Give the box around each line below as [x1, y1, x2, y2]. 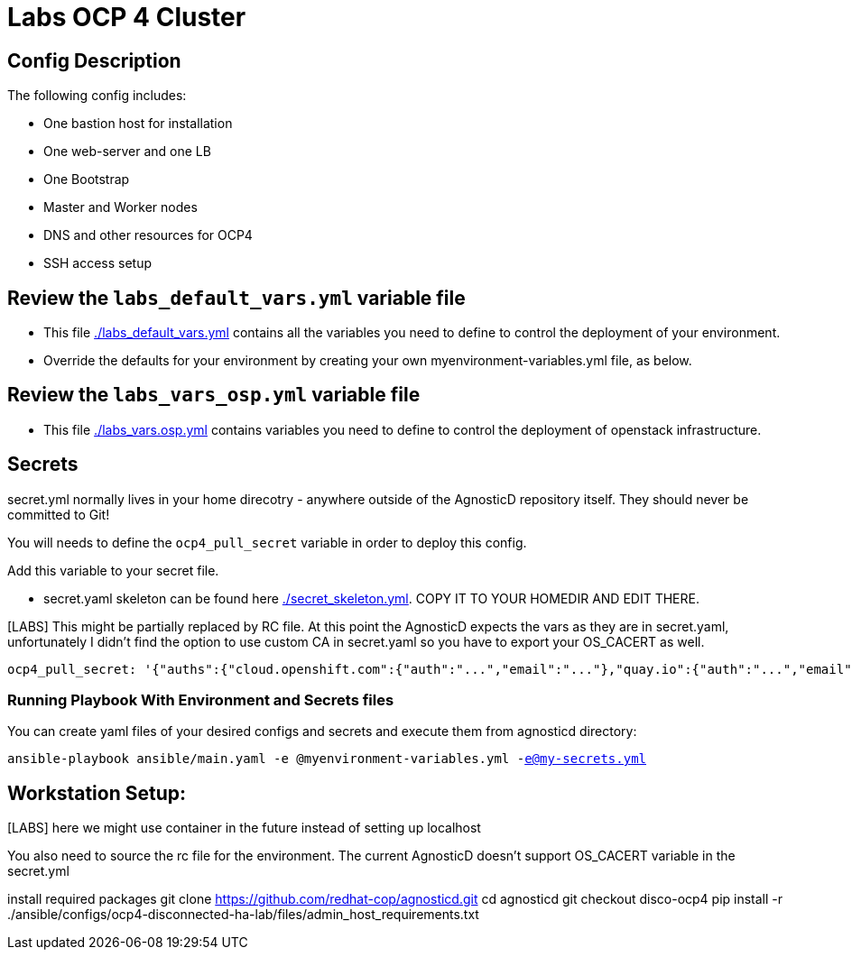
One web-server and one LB [43, 143, 211, 160]
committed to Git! [7, 506, 110, 522]
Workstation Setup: [7, 781, 187, 805]
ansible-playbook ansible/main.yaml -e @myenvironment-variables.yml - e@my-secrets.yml [7, 751, 647, 767]
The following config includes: [7, 87, 187, 104]
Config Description [7, 49, 181, 72]
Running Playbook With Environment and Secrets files [7, 691, 394, 710]
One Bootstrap [43, 171, 130, 188]
